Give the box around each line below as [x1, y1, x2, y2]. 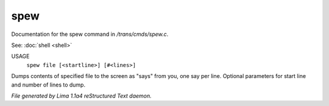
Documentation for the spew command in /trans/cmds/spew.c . [11, 30, 169, 38]
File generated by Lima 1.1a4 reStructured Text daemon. [11, 92, 152, 99]
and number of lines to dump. [11, 81, 85, 88]
